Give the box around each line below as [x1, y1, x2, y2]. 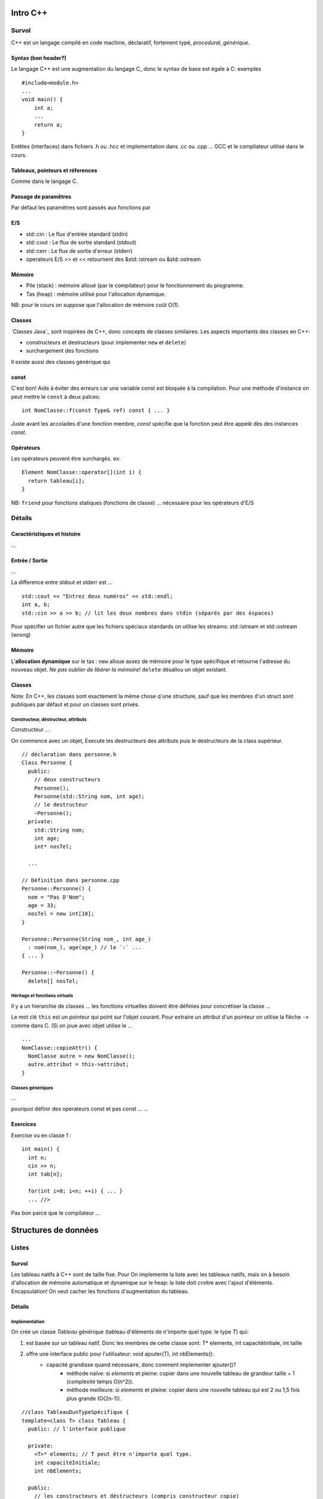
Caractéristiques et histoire [11, 531, 81, 538]
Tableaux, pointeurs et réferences [11, 167, 97, 174]
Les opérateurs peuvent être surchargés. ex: [11, 455, 121, 462]
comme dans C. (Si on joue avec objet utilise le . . [11, 1022, 133, 1029]
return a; [33, 121, 63, 128]
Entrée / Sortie [11, 556, 48, 564]
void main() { [22, 96, 63, 103]
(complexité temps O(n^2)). [66, 1378, 134, 1385]
